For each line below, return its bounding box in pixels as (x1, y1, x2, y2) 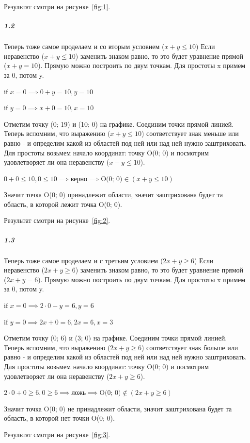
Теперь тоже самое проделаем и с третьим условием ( (4, 255, 163, 265)
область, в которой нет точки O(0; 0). (4, 413, 115, 423)
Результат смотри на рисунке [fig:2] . (4, 215, 110, 225)
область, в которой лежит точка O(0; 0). (4, 199, 122, 209)
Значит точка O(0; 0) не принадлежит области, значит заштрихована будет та (4, 403, 232, 413)
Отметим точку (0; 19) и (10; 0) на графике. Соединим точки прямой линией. (4, 119, 234, 129)
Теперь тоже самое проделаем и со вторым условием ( (4, 41, 165, 51)
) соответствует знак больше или (141, 342, 238, 352)
